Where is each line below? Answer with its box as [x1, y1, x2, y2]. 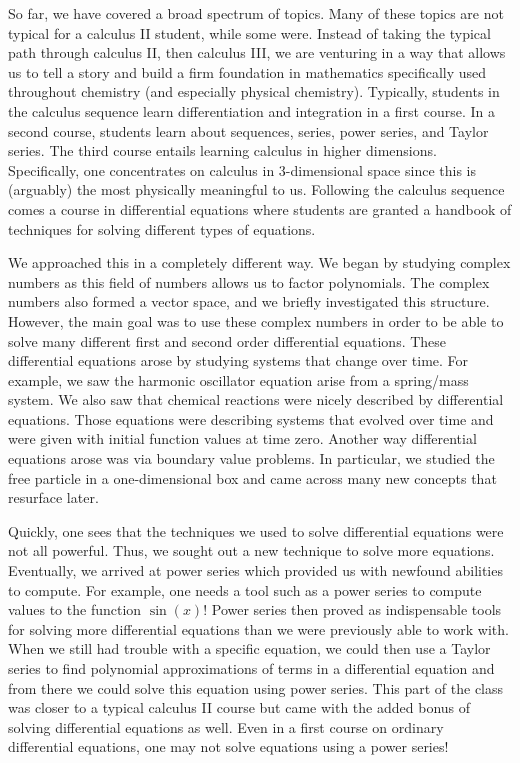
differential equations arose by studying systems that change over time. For [8, 350, 469, 371]
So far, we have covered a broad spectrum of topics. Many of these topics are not [8, 3, 504, 23]
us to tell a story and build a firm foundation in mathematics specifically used [8, 61, 487, 82]
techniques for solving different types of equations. [8, 218, 316, 239]
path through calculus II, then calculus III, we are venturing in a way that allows [8, 42, 506, 63]
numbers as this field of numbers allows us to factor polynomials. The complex [8, 271, 490, 292]
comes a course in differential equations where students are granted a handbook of [8, 198, 512, 219]
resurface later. [8, 487, 99, 508]
